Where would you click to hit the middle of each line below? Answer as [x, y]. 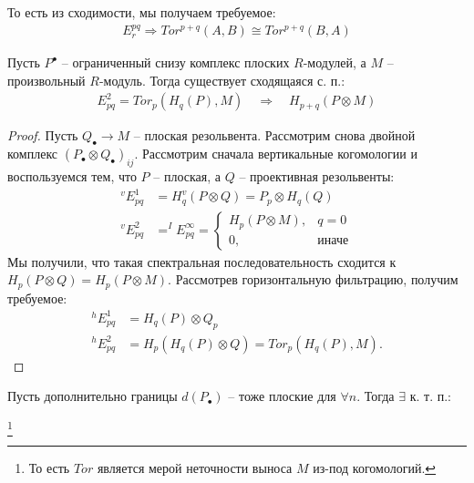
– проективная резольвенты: [317, 175]
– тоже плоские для [282, 396]
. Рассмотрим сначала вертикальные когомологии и [276, 154]
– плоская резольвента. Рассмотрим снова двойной [274, 135]
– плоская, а [187, 175]
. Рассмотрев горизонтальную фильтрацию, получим [313, 279]
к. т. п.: [430, 396]
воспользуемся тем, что [72, 175]
